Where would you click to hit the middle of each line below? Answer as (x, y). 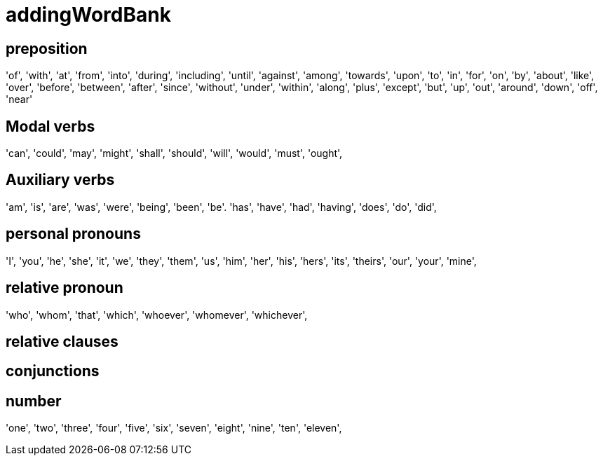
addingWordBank (88, 15)
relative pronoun (65, 288)
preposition (47, 48)
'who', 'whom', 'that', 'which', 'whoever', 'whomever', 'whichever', (157, 315)
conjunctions (53, 371)
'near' (19, 99)
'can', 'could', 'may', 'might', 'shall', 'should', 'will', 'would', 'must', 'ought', (174, 153)
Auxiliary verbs (60, 180)
